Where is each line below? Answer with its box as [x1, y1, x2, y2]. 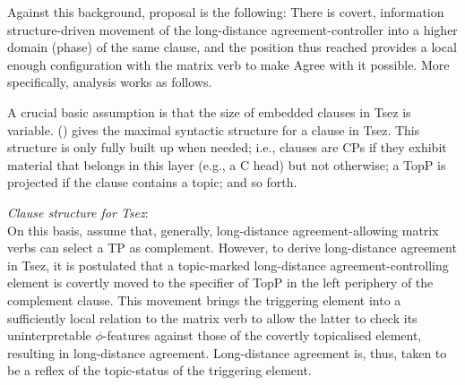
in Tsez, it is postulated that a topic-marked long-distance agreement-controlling [7, 255, 449, 274]
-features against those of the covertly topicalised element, [102, 326, 422, 345]
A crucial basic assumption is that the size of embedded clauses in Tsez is [7, 102, 411, 121]
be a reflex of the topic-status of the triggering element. [7, 361, 312, 380]
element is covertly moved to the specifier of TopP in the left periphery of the [7, 273, 434, 292]
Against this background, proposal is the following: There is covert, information [7, 3, 444, 21]
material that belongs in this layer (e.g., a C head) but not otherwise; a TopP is [7, 155, 446, 174]
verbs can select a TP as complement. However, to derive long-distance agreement [7, 238, 457, 257]
